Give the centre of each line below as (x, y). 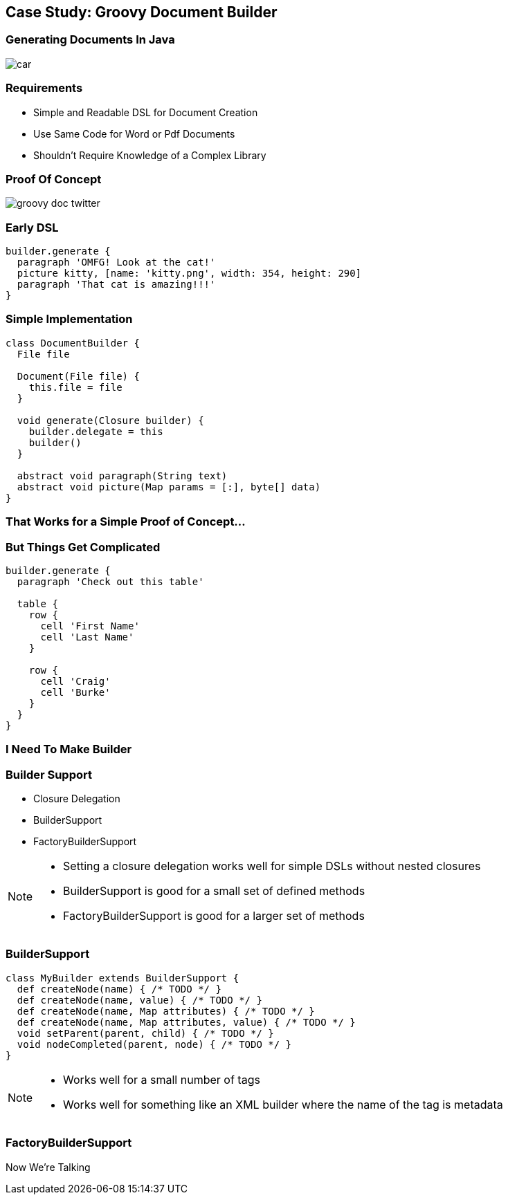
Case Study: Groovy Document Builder (142, 12)
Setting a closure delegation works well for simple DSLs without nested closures (272, 866)
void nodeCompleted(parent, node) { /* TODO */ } (154, 1044)
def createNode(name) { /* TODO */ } (119, 989)
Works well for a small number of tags (162, 1079)
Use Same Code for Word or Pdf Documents (134, 133)
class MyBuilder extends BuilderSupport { (123, 978)
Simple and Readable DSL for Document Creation (146, 112)
